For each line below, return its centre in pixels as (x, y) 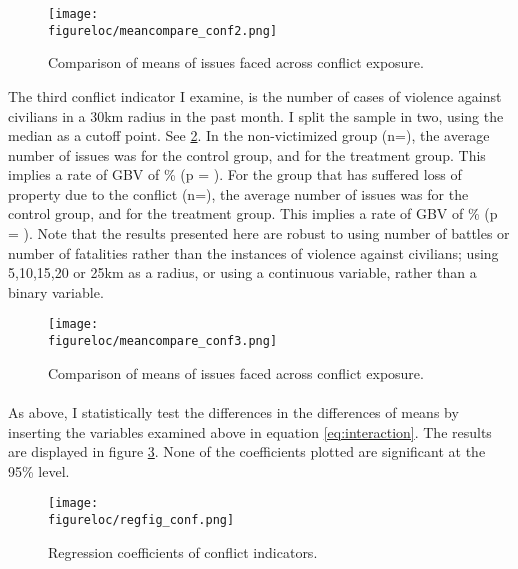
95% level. (39, 470)
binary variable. (56, 291)
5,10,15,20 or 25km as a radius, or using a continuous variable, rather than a (242, 272)
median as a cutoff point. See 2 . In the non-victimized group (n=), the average (249, 135)
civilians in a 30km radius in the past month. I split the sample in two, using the (256, 115)
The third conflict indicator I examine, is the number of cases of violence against (255, 95)
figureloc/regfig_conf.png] (141, 519)
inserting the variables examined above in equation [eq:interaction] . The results (250, 431)
